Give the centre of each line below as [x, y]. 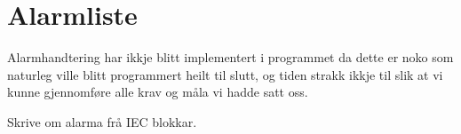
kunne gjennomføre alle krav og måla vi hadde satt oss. [158, 92]
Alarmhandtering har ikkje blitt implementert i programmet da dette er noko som [230, 57]
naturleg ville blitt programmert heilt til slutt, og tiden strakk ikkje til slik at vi [225, 74]
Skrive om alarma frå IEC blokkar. [102, 121]
